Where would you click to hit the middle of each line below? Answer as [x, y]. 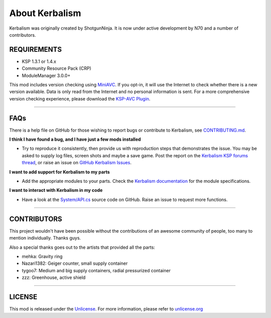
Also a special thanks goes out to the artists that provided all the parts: [82, 247]
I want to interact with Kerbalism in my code [56, 190]
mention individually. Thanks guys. [45, 238]
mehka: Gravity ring [42, 256]
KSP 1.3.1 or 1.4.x [39, 61]
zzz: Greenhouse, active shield [54, 278]
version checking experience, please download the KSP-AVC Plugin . [80, 98]
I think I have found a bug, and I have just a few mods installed [75, 139]
